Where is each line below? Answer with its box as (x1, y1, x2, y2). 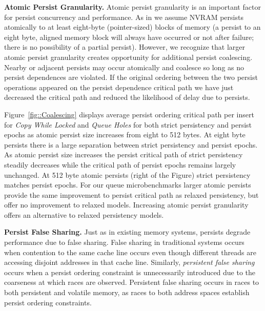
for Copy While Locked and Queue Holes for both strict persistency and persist (4, 119, 252, 130)
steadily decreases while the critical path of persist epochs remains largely (4, 159, 236, 170)
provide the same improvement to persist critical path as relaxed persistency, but (4, 189, 259, 200)
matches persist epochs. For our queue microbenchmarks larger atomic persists (4, 179, 251, 190)
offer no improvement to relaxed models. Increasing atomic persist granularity (4, 199, 249, 210)
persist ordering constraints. (4, 297, 92, 307)
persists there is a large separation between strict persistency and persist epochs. (4, 139, 258, 150)
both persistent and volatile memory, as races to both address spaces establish (4, 287, 250, 298)
